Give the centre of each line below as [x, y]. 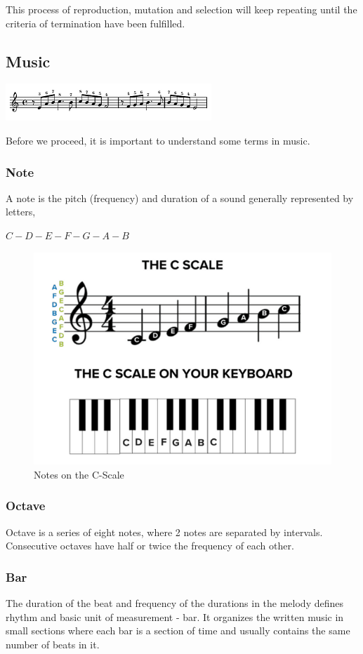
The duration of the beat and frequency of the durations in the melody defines [174, 603]
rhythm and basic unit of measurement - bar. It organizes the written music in [175, 616]
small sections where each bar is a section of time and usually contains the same [178, 630]
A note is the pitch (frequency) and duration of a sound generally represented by [180, 198]
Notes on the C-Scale [79, 474]
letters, [21, 212]
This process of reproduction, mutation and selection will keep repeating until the [181, 9]
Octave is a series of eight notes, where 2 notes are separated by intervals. [164, 532]
